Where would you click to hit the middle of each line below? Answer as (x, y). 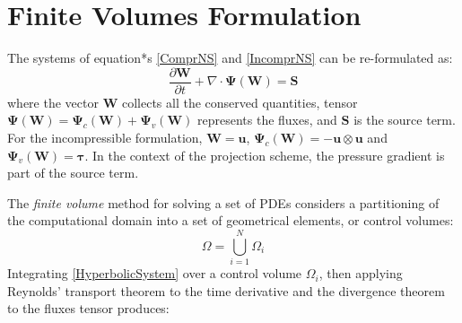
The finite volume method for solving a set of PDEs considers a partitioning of (223, 202)
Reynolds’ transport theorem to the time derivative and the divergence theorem (226, 290)
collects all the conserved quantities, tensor (240, 102)
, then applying (361, 273)
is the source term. (405, 120)
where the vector (53, 102)
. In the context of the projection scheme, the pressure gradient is (265, 155)
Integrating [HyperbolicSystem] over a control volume (155, 273)
